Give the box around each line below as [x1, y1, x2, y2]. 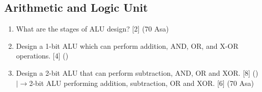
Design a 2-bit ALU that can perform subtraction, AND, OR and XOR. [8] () [16, 67, 258, 78]
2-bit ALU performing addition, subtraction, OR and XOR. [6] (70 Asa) [29, 77, 254, 88]
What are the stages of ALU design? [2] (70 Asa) [16, 23, 169, 34]
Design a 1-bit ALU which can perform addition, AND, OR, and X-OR [16, 40, 239, 51]
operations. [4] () [16, 50, 69, 61]
